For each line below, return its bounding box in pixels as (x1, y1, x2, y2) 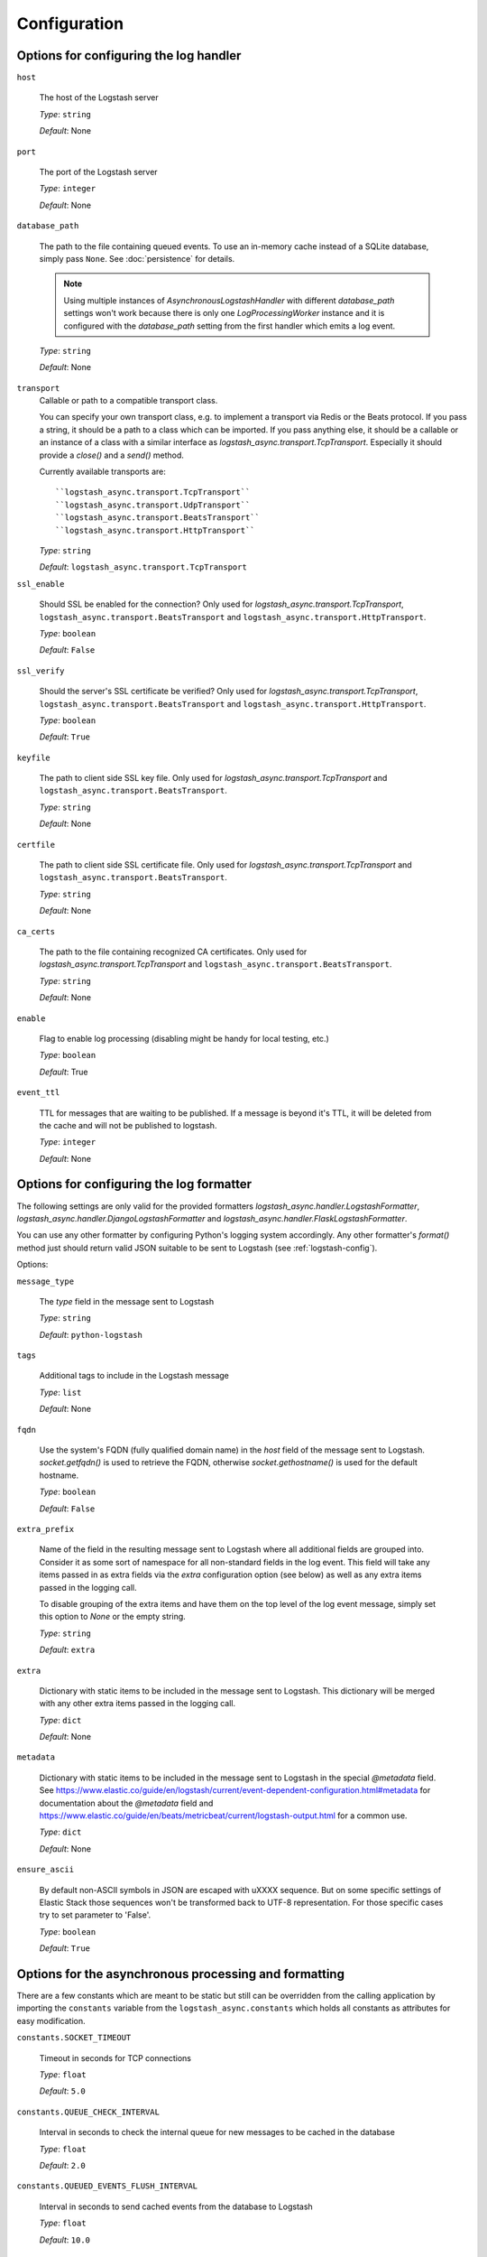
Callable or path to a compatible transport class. (39, 395, 218, 406)
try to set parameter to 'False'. (39, 1909, 152, 1920)
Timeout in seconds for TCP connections (39, 2052, 191, 2063)
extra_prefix (16, 1524, 75, 1534)
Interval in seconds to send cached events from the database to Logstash (39, 2201, 313, 2212)
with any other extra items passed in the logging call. (39, 1698, 236, 1709)
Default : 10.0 (39, 2234, 90, 2245)
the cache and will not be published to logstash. (39, 1119, 217, 1130)
